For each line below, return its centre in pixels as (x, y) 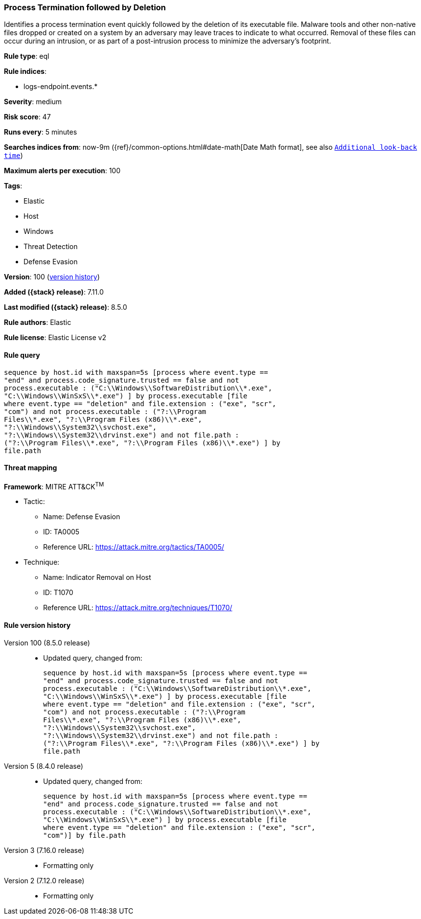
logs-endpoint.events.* (61, 87)
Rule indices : (25, 71)
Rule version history (37, 625)
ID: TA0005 (61, 532)
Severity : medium (33, 102)
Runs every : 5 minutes (41, 132)
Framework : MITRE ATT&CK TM (54, 486)
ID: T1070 (58, 593)
